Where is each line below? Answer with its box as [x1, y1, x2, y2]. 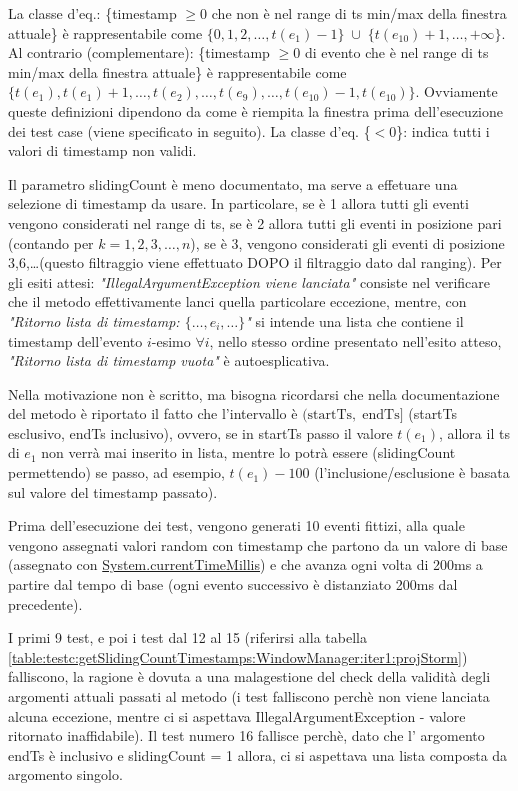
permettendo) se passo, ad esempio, [8, 462, 225, 483]
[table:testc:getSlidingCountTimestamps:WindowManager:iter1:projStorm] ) [8, 646, 468, 667]
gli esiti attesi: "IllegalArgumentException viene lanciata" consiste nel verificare [8, 271, 491, 292]
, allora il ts [439, 422, 510, 443]
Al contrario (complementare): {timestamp [8, 42, 270, 63]
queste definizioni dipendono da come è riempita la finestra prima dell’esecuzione [8, 100, 504, 121]
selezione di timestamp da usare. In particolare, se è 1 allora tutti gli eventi [8, 193, 469, 214]
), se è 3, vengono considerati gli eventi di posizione [190, 232, 505, 253]
